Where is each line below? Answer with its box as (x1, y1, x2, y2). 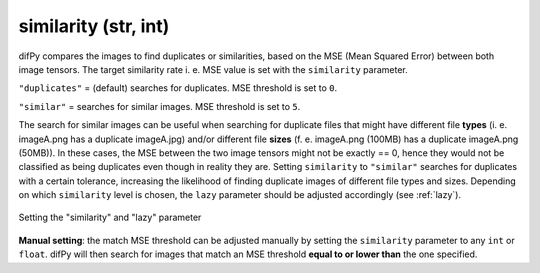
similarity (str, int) (18, 15, 170, 37)
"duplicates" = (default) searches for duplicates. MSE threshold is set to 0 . (18, 82, 338, 94)
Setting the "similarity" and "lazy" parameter (18, 211, 202, 224)
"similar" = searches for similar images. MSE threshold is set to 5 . (18, 100, 301, 112)
